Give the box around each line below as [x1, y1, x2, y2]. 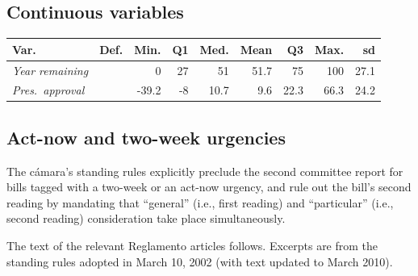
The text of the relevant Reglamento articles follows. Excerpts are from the [6, 237, 378, 254]
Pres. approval [12, 82, 85, 98]
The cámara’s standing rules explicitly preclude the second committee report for [6, 162, 403, 179]
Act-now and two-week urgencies [6, 124, 286, 149]
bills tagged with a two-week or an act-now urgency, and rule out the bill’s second [6, 178, 412, 195]
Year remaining [12, 61, 89, 78]
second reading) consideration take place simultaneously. [6, 210, 286, 227]
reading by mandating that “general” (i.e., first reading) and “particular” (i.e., [6, 194, 394, 211]
